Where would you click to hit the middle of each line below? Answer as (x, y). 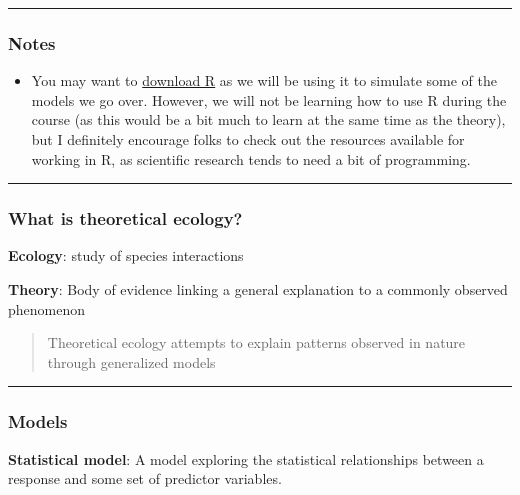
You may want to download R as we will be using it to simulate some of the (264, 80)
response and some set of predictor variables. (145, 478)
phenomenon (47, 308)
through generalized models (131, 361)
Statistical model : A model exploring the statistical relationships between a (246, 458)
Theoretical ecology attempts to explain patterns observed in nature (256, 342)
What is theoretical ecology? (125, 218)
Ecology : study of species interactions (126, 255)
